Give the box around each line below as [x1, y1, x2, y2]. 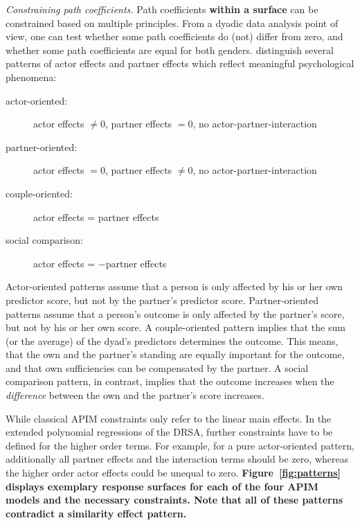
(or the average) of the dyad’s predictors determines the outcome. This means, [6, 333, 339, 348]
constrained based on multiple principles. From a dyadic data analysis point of [6, 15, 339, 30]
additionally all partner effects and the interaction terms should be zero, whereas [6, 452, 349, 466]
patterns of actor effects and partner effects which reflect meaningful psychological [6, 56, 354, 71]
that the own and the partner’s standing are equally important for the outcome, [6, 347, 345, 362]
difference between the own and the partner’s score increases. [6, 388, 264, 402]
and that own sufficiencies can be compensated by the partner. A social [6, 360, 309, 375]
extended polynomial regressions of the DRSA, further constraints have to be [6, 425, 333, 439]
